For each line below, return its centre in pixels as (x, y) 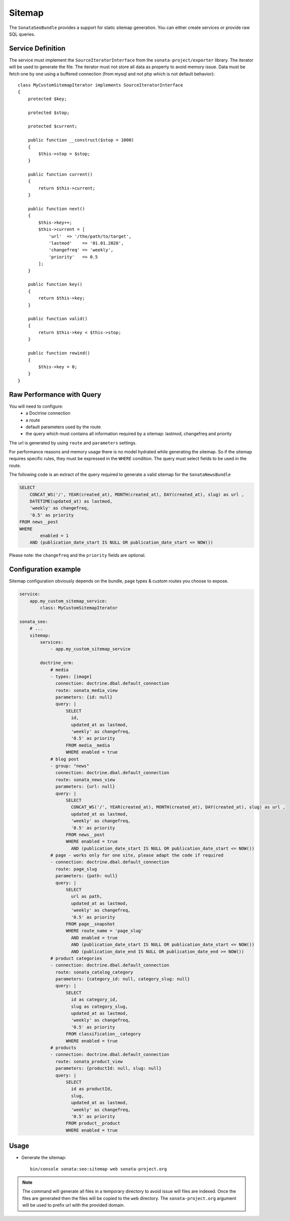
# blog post (65, 759)
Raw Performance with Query (55, 395)
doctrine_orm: (57, 663)
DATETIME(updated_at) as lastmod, (71, 501)
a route (33, 420)
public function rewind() (59, 353)
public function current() (60, 175)
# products (63, 1048)
